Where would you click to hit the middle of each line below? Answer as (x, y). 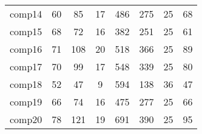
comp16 (26, 49)
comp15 (26, 31)
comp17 (26, 66)
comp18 (26, 84)
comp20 (26, 119)
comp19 (26, 102)
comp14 (26, 14)
